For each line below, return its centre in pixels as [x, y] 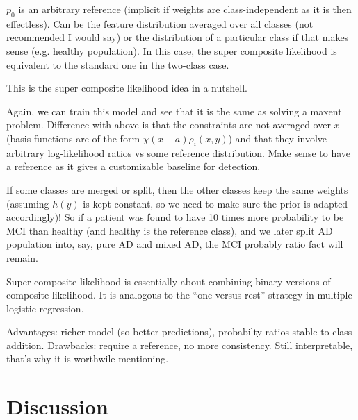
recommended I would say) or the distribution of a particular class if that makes [178, 37]
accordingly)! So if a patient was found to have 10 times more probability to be [175, 217]
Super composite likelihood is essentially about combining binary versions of [169, 281]
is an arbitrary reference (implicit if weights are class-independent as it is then [185, 9]
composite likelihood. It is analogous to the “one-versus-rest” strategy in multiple [179, 295]
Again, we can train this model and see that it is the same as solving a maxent [174, 111]
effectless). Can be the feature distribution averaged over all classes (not [160, 23]
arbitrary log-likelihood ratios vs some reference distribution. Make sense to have [179, 152]
